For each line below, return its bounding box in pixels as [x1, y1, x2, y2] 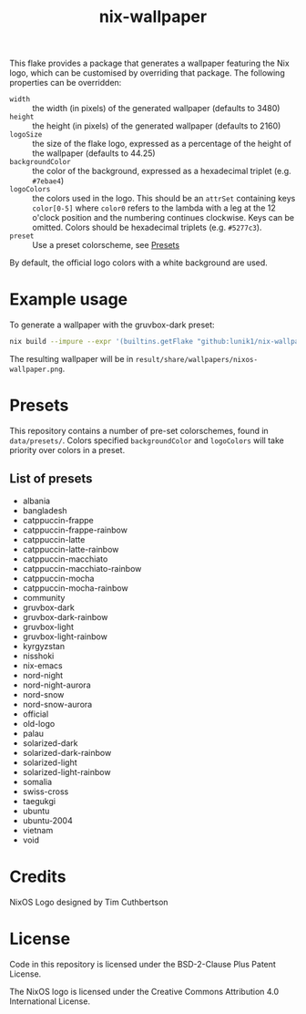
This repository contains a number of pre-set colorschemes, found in [9, 425, 269, 436]
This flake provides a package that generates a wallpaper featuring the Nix [9, 57, 290, 69]
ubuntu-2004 [22, 814, 73, 826]
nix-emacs [22, 659, 63, 671]
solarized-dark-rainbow [22, 747, 112, 758]
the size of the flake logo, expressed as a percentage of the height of [32, 139, 291, 150]
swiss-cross [22, 786, 69, 797]
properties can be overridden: [9, 78, 122, 88]
